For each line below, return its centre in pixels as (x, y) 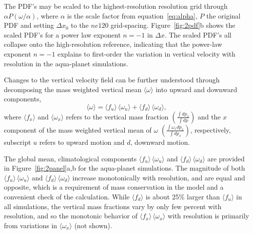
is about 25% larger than (183, 196)
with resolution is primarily (208, 216)
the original (224, 15)
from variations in (31, 225)
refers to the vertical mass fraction (117, 116)
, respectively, (211, 129)
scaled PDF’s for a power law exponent (62, 34)
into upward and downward (196, 89)
